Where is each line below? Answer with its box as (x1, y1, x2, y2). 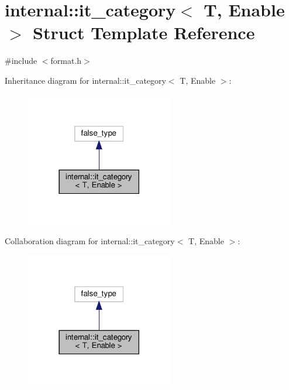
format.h (50, 54, 82, 67)
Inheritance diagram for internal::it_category (5, 74, 166, 86)
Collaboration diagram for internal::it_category (5, 235, 175, 247)
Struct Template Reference (33, 20, 255, 45)
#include (5, 54, 37, 67)
